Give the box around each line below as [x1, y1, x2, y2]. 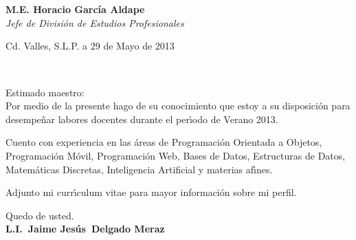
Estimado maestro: [5, 85, 85, 99]
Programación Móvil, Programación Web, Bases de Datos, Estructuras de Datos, [5, 148, 346, 162]
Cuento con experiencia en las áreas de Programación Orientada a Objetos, [5, 135, 322, 149]
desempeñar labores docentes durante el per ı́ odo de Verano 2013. [5, 111, 278, 126]
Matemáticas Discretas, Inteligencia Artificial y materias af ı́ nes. [5, 162, 273, 176]
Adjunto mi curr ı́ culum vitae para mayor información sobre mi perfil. [5, 185, 297, 199]
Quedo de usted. [5, 208, 74, 222]
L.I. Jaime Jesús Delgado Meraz [5, 221, 165, 236]
